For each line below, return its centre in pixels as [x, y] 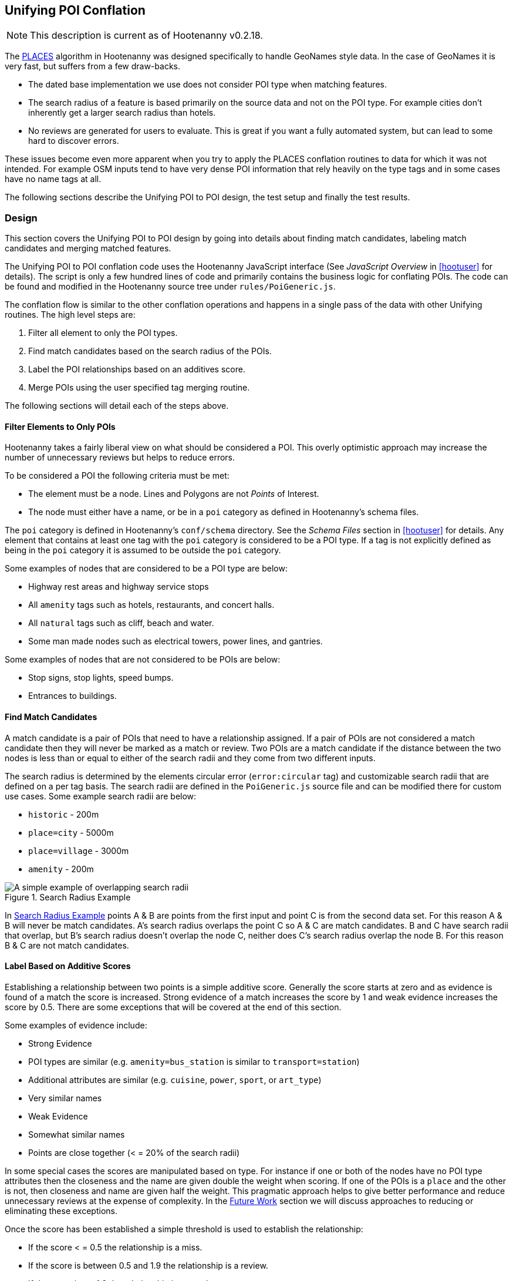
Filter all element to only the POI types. [103, 333]
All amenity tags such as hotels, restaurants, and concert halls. [151, 605]
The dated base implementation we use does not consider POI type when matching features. [207, 85]
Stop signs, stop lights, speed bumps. [101, 678]
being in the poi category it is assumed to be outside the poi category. [143, 550]
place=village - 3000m [79, 850]
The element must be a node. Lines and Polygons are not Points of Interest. [174, 494]
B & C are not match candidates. [67, 945]
